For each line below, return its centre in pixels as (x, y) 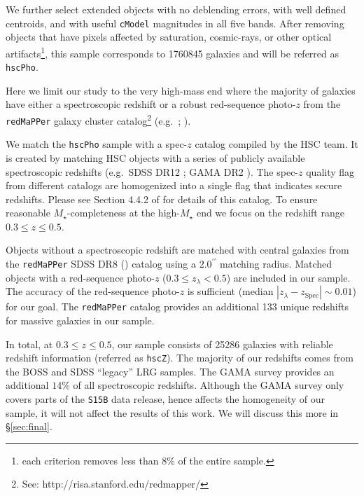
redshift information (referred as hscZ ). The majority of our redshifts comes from (180, 358)
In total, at (29, 344)
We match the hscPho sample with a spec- (97, 144)
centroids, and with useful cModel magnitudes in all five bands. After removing (175, 23)
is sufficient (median (230, 291)
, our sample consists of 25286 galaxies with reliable (222, 344)
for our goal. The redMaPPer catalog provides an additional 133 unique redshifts (177, 306)
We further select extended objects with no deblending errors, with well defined (176, 9)
